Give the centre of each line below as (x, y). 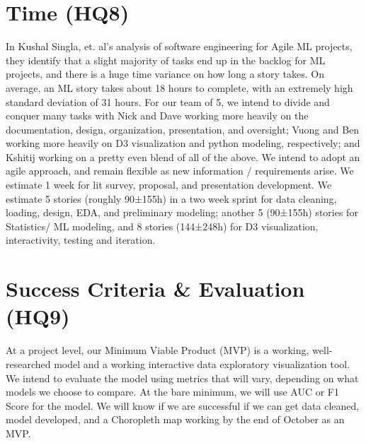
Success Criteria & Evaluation (155, 289)
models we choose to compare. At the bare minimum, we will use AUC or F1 (173, 392)
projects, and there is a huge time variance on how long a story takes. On (165, 74)
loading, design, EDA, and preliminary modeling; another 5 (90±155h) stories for (182, 212)
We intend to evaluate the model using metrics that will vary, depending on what (182, 378)
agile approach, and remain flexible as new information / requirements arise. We (180, 171)
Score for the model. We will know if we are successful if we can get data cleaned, (183, 405)
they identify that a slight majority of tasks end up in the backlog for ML (166, 60)
